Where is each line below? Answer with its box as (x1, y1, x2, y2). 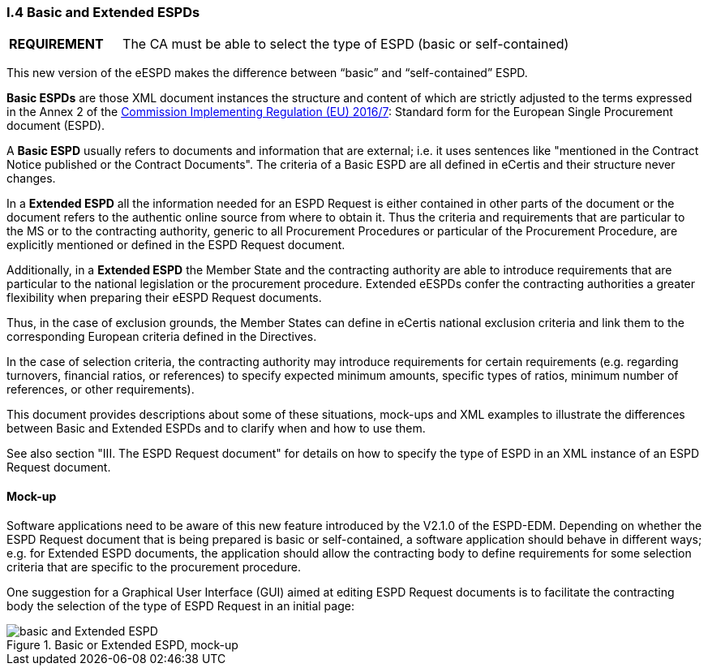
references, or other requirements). (6, 382, 195, 397)
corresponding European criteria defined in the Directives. (6, 330, 317, 344)
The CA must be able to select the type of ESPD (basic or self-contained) (122, 36, 569, 53)
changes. (6, 171, 56, 186)
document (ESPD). (6, 118, 105, 133)
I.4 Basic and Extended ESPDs (6, 4, 200, 20)
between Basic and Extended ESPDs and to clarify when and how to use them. (6, 421, 426, 436)
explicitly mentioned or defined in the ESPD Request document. (6, 238, 345, 252)
